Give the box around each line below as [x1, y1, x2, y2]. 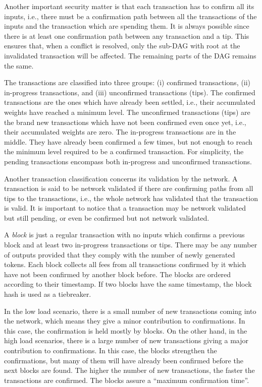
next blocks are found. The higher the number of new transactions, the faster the [4, 365, 255, 375]
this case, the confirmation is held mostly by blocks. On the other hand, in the [4, 325, 247, 336]
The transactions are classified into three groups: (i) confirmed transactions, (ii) [4, 77, 251, 88]
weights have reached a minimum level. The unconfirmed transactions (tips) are [4, 106, 250, 117]
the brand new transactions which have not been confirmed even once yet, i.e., [4, 116, 246, 127]
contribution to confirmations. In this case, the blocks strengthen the [4, 345, 217, 355]
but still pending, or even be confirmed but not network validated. [4, 212, 209, 223]
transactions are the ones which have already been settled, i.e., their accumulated [4, 97, 255, 107]
